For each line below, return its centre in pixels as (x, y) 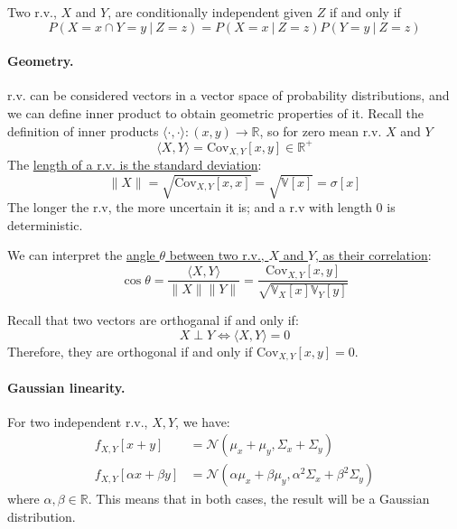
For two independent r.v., (78, 421)
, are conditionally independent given (210, 12)
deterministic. (45, 224)
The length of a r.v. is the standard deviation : (135, 165)
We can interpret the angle (81, 255)
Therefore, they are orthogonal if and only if (130, 351)
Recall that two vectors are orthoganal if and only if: (153, 319)
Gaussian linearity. (66, 387)
